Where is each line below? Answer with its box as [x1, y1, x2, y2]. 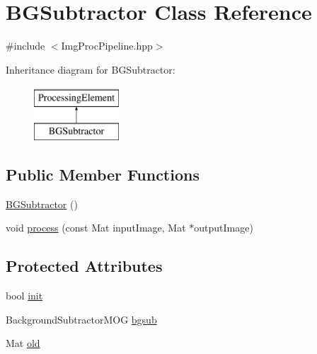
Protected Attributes [6, 255, 163, 277]
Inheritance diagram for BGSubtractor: [6, 62, 175, 76]
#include [6, 38, 45, 53]
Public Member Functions [6, 163, 200, 185]
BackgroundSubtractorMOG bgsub [6, 312, 157, 326]
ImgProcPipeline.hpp [61, 38, 153, 53]
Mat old [6, 336, 40, 350]
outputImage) [194, 220, 253, 235]
